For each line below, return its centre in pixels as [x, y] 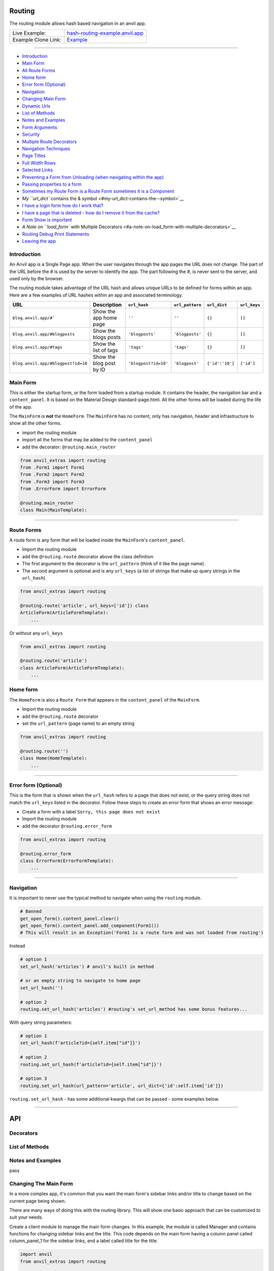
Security [31, 134]
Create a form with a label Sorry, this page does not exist [91, 812]
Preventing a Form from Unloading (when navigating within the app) [93, 177]
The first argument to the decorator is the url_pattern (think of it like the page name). [114, 564]
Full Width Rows [39, 163]
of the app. [21, 407]
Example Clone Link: [37, 40]
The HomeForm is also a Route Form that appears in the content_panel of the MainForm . [105, 700]
